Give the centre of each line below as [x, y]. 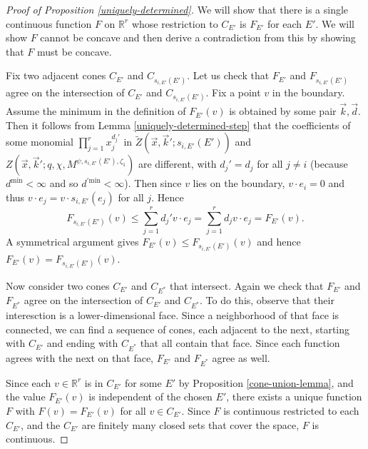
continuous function [49, 23]
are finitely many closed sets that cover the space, [190, 424]
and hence [279, 242]
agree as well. [241, 358]
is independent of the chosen [150, 397]
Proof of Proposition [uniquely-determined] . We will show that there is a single [177, 9]
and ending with [82, 343]
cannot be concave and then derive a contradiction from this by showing [198, 37]
